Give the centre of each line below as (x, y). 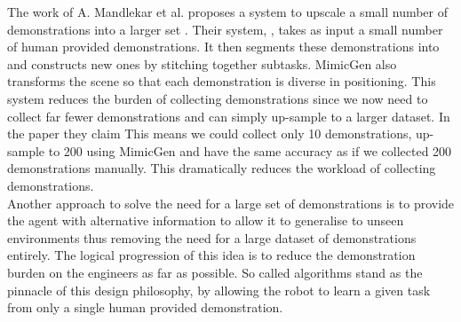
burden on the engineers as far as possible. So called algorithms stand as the (215, 272)
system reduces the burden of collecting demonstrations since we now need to (218, 98)
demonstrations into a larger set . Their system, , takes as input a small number (225, 29)
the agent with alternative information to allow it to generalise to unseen (206, 220)
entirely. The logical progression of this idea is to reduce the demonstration (211, 255)
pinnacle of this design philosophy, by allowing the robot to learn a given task (219, 290)
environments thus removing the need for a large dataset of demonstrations (212, 237)
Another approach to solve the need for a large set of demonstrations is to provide (231, 203)
